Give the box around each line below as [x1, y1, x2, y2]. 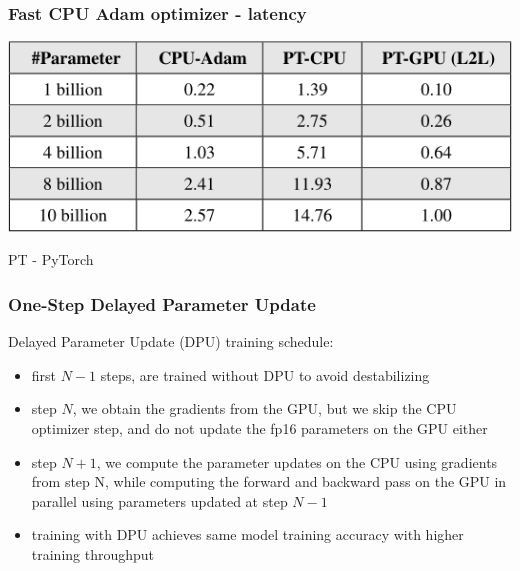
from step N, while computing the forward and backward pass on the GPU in [31, 471, 507, 492]
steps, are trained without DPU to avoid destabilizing [100, 364, 430, 385]
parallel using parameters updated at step [31, 490, 288, 511]
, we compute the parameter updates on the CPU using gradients [96, 451, 498, 472]
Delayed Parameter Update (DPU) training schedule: [8, 331, 334, 352]
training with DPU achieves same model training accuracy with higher [31, 524, 464, 545]
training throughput [31, 543, 155, 564]
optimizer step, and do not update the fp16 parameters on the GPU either [31, 417, 488, 438]
